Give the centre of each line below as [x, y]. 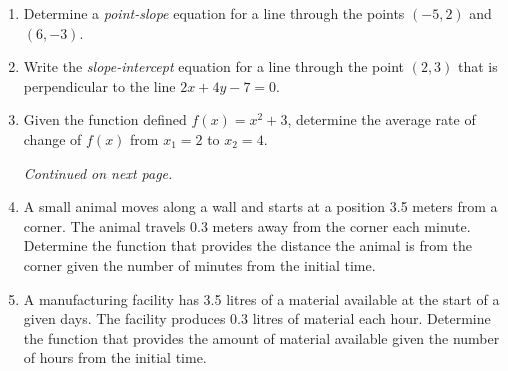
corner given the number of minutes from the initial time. [199, 264]
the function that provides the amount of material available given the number [261, 337]
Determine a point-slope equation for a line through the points [214, 13]
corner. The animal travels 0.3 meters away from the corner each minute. [247, 225]
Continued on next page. [98, 172]
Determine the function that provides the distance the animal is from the [247, 245]
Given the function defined [105, 119]
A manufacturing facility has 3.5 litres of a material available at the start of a [261, 298]
